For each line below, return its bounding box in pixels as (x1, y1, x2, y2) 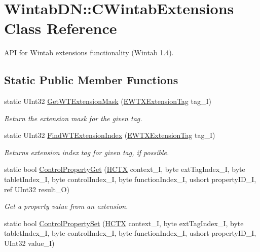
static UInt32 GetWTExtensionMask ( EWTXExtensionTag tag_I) (4, 96, 211, 106)
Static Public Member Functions (4, 72, 178, 88)
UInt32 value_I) (4, 238, 55, 248)
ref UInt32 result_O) (4, 184, 69, 194)
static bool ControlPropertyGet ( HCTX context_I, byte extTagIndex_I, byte (4, 164, 245, 174)
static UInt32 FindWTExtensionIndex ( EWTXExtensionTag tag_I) (4, 130, 215, 140)
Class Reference (4, 18, 117, 39)
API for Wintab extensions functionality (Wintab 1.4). (4, 47, 174, 58)
